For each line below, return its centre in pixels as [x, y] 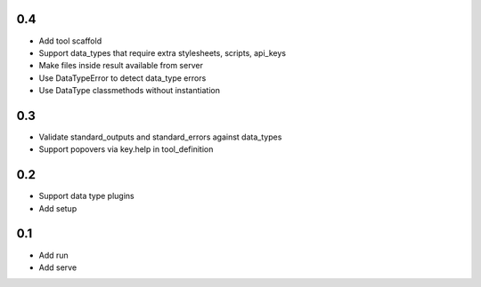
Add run [53, 255]
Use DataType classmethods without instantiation [129, 91]
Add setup [58, 208]
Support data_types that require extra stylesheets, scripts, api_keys [163, 52]
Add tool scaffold [70, 41]
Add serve [58, 267]
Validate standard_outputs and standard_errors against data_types [160, 137]
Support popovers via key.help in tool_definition [126, 149]
